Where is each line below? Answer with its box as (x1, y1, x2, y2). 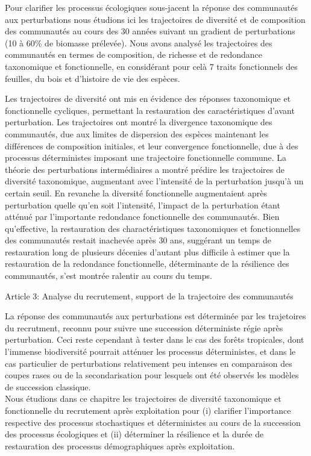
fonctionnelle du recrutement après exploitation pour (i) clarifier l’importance (5, 404, 291, 416)
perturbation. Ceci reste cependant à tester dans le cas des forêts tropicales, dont (5, 333, 304, 346)
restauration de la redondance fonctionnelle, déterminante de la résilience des (5, 257, 289, 270)
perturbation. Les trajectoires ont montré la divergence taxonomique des (5, 116, 272, 128)
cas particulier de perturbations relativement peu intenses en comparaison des (5, 357, 292, 369)
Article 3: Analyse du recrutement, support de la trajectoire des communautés (5, 289, 294, 302)
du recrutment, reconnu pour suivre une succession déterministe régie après (5, 321, 283, 334)
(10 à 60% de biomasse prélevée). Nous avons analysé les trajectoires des (5, 36, 272, 49)
